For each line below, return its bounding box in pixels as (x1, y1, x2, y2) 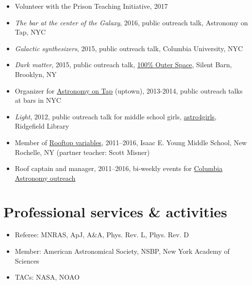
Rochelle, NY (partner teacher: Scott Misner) (15, 147, 150, 157)
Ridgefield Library (15, 121, 69, 131)
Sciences (15, 255, 39, 266)
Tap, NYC (15, 27, 46, 37)
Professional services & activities (3, 201, 227, 221)
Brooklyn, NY (15, 69, 57, 79)
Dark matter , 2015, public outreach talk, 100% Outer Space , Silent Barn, (15, 59, 232, 70)
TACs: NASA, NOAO (15, 272, 80, 282)
